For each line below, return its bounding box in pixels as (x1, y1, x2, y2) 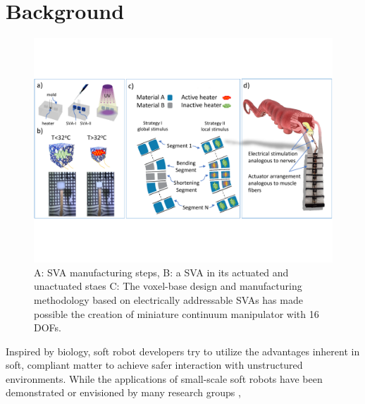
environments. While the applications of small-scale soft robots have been (6, 371, 323, 386)
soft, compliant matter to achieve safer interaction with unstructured (6, 357, 303, 372)
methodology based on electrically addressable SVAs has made (34, 292, 303, 307)
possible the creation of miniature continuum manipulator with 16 (34, 306, 319, 321)
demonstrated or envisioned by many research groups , (6, 385, 241, 400)
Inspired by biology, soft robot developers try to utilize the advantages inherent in (6, 343, 360, 358)
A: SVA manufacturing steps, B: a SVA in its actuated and (34, 264, 289, 279)
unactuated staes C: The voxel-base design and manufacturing (34, 278, 302, 293)
